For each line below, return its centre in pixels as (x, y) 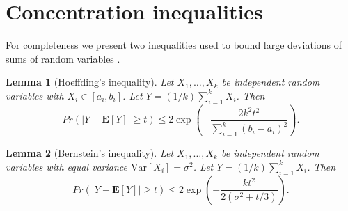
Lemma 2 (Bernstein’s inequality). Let (90, 153)
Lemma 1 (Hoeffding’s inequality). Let (90, 82)
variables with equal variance (66, 166)
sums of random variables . (63, 58)
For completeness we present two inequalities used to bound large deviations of (174, 45)
